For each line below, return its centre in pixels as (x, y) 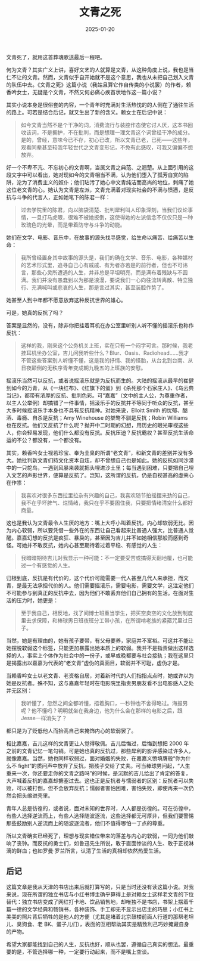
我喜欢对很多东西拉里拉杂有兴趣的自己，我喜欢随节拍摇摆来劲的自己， (107, 495)
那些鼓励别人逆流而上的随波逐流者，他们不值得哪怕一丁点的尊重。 (87, 823)
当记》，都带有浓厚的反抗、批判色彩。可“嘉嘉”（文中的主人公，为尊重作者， (99, 395)
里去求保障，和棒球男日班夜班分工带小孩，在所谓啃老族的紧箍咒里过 (104, 620)
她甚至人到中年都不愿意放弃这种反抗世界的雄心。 (66, 300)
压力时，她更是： (37, 600)
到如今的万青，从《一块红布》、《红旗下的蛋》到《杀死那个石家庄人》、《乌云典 (100, 387)
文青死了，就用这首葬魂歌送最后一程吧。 (56, 57)
